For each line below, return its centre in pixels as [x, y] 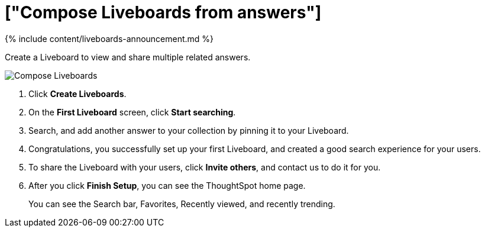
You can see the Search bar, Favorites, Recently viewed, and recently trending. [182, 204]
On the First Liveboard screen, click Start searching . [132, 112]
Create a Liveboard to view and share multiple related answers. [128, 57]
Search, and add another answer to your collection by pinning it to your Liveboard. [189, 130]
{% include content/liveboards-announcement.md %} [109, 38]
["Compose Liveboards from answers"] [163, 12]
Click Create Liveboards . [77, 94]
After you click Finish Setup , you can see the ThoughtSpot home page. [167, 185]
